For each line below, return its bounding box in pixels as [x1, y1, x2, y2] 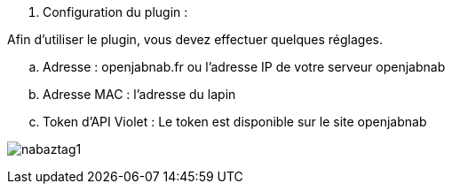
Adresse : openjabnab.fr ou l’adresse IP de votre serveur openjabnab [43, 59, 446, 74]
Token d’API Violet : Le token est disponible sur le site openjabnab [43, 114, 427, 129]
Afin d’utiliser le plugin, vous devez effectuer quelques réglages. [7, 32, 384, 47]
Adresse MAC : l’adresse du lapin [43, 87, 236, 102]
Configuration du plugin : [43, 4, 188, 19]
